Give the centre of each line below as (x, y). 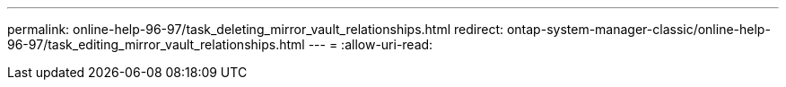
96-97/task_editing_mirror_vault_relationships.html (156, 44)
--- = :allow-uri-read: (371, 44)
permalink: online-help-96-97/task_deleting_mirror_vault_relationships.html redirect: (255, 29)
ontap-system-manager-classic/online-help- (638, 29)
